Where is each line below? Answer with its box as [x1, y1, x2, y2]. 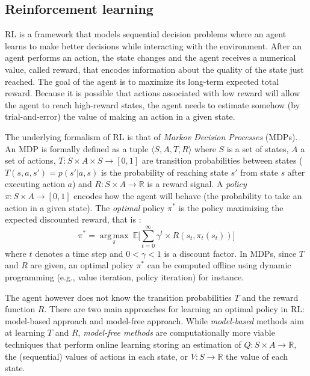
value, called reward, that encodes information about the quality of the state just [5, 63, 304, 75]
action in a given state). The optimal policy [5, 201, 165, 214]
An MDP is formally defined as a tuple [5, 142, 149, 155]
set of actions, [5, 154, 56, 167]
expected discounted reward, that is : [5, 213, 141, 226]
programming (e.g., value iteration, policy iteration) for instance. [5, 271, 244, 283]
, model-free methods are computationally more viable [78, 326, 275, 339]
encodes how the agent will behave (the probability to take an [73, 189, 302, 202]
